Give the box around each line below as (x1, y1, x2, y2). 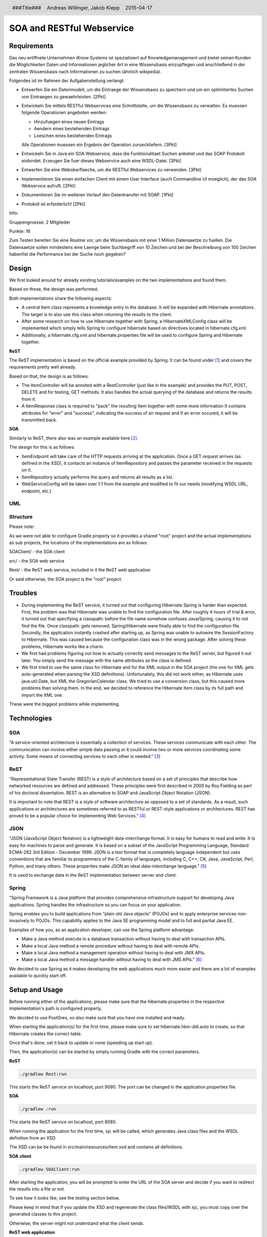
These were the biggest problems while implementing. (9, 701, 120, 707)
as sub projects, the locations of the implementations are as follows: (9, 540, 148, 546)
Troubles (9, 589, 38, 597)
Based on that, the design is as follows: (9, 373, 89, 379)
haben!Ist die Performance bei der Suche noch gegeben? (9, 251, 126, 257)
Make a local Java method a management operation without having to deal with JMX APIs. (21, 950, 206, 955)
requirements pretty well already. (9, 364, 77, 370)
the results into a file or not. (9, 1186, 65, 1192)
